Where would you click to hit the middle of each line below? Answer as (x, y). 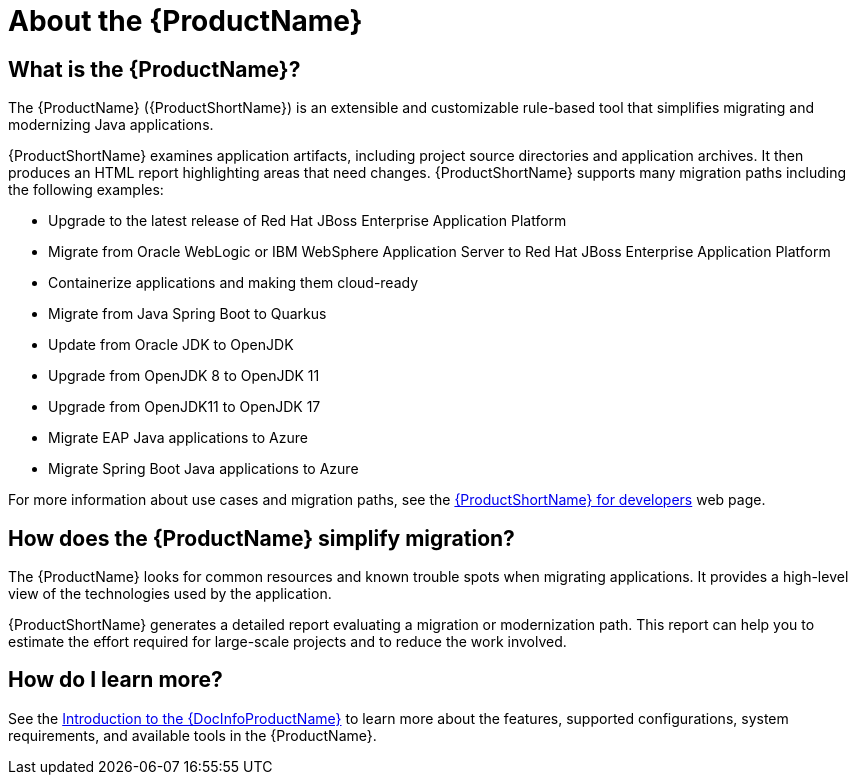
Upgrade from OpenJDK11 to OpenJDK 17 (184, 407)
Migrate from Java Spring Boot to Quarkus (187, 314)
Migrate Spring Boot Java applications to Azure (203, 469)
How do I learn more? (115, 680)
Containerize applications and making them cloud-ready (233, 283)
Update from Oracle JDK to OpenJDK (171, 345)
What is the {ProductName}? (154, 69)
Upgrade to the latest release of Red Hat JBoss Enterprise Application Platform (307, 221)
